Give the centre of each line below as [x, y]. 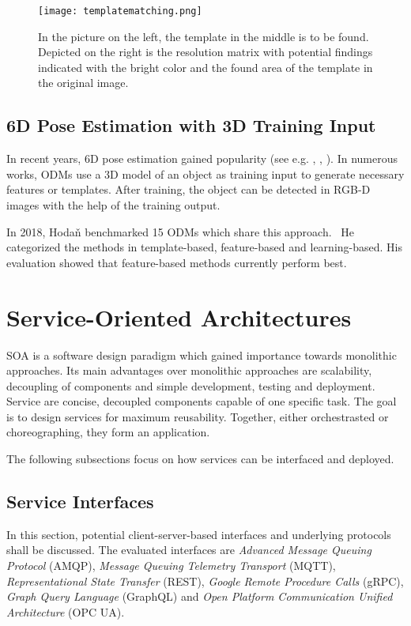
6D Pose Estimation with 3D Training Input [191, 125]
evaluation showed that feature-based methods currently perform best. [177, 262]
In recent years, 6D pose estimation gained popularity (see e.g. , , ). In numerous [202, 158]
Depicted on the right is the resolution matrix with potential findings [205, 52]
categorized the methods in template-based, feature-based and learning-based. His [204, 247]
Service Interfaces [80, 502]
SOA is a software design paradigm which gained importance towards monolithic [202, 354]
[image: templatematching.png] [120, 11]
